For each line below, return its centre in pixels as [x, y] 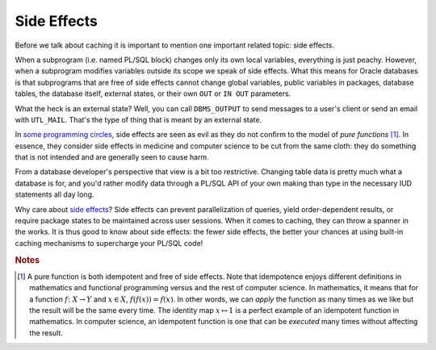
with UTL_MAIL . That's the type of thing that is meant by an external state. [138, 119]
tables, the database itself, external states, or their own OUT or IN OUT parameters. [153, 94]
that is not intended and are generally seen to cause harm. [112, 157]
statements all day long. [55, 194]
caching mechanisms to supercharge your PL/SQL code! [109, 243]
